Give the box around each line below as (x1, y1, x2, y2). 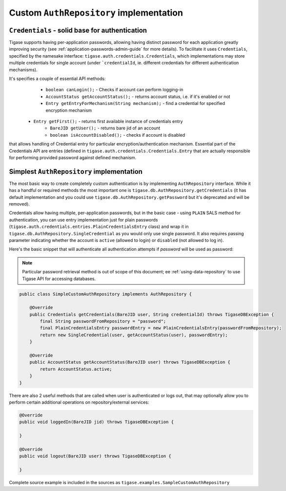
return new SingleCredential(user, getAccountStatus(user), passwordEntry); (40, 332, 228, 338)
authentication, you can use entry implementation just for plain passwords (9, 217, 158, 223)
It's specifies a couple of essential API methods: (9, 76, 106, 82)
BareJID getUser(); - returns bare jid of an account (50, 125, 161, 131)
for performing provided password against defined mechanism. (9, 154, 137, 161)
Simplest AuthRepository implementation (9, 167, 143, 176)
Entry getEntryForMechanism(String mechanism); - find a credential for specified (45, 101, 225, 106)
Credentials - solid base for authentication (9, 26, 147, 34)
